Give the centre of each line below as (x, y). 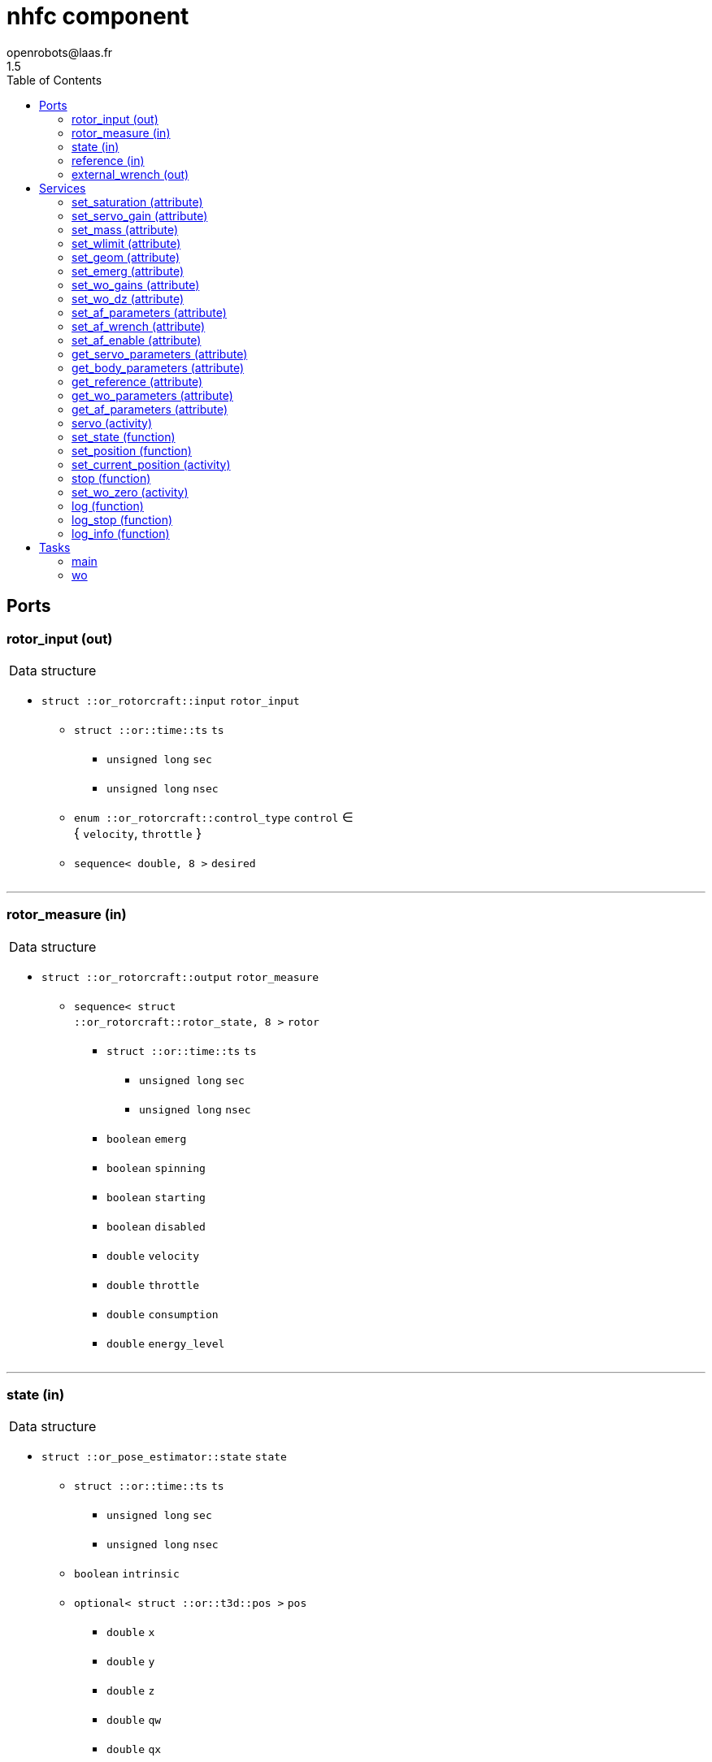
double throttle (153, 1285)
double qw (134, 1721)
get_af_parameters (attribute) (150, 409)
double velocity (153, 1256)
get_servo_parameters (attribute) (160, 354)
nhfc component (98, 16)
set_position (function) (132, 450)
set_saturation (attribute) (137, 202)
